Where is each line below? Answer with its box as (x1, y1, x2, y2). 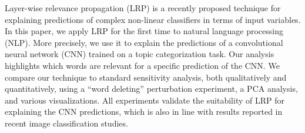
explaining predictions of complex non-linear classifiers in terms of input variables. (5, 13, 301, 25)
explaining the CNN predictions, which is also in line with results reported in (5, 105, 283, 118)
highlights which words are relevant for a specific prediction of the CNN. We (5, 59, 280, 71)
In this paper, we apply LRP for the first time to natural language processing (5, 25, 283, 37)
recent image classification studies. (5, 117, 128, 129)
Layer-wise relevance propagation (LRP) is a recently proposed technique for (5, 2, 281, 14)
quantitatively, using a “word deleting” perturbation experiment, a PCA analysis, (5, 82, 298, 95)
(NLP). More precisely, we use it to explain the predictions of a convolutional (5, 36, 283, 48)
